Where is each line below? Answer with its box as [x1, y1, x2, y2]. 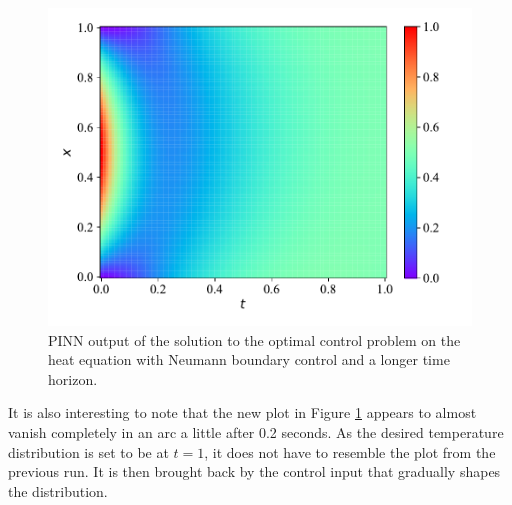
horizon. [48, 368, 98, 389]
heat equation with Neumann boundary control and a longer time [48, 349, 450, 370]
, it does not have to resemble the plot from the [204, 441, 496, 462]
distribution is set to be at [8, 441, 169, 462]
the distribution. [8, 480, 108, 501]
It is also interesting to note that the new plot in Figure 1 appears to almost [8, 402, 477, 423]
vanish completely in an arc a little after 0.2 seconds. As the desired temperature [8, 421, 504, 442]
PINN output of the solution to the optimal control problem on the [48, 329, 461, 350]
